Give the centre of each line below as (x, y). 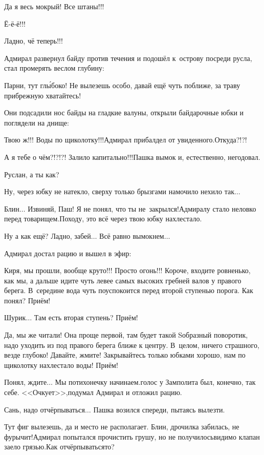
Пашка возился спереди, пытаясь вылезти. (159, 409)
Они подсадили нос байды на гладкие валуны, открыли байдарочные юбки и (124, 112)
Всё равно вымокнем (132, 235)
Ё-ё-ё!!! (15, 23)
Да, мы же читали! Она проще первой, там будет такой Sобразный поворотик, (126, 335)
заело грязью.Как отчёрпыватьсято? (59, 447)
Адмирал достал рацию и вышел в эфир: (68, 253)
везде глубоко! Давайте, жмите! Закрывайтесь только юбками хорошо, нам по (125, 355)
